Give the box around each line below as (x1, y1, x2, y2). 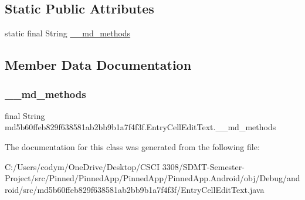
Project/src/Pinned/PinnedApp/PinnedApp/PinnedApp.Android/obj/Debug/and (5, 172, 300, 184)
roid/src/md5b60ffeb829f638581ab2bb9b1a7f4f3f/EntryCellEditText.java (5, 183, 265, 195)
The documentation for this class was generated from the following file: (5, 140, 260, 152)
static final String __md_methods (5, 27, 131, 39)
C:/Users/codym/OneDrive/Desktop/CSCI (5, 160, 160, 172)
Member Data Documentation (5, 56, 192, 74)
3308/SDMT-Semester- (162, 160, 245, 172)
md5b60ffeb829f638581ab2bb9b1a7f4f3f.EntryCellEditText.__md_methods (5, 121, 276, 133)
